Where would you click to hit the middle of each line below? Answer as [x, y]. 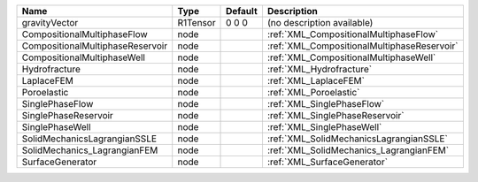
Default [242, 11]
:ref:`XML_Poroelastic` [313, 92]
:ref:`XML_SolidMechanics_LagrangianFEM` [358, 150]
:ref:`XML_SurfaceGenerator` [328, 162]
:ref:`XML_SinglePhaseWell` [324, 127]
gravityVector [50, 23]
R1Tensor [197, 23]
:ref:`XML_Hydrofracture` [319, 69]
